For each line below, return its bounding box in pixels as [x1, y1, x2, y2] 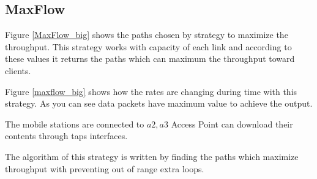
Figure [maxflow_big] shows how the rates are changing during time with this [5, 85, 297, 97]
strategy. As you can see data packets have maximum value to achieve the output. [5, 97, 313, 110]
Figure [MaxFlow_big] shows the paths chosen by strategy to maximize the [5, 28, 288, 41]
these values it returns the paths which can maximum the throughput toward [5, 52, 295, 65]
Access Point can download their [171, 117, 293, 130]
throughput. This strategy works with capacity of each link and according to [5, 40, 292, 53]
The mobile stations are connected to [5, 117, 144, 130]
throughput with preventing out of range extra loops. [5, 162, 204, 175]
